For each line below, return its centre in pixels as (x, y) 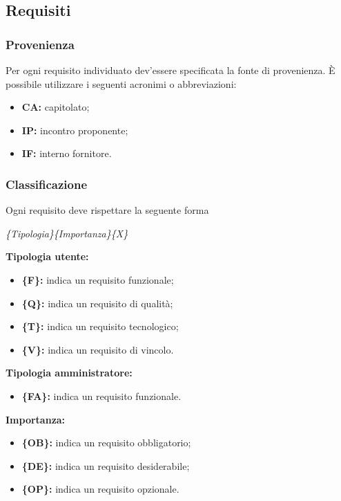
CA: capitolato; (56, 107)
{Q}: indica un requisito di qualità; (97, 303)
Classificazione (47, 184)
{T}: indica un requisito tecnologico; (100, 326)
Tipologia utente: (47, 256)
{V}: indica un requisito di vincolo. (98, 349)
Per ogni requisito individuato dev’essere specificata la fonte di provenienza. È (170, 70)
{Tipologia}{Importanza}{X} (67, 233)
